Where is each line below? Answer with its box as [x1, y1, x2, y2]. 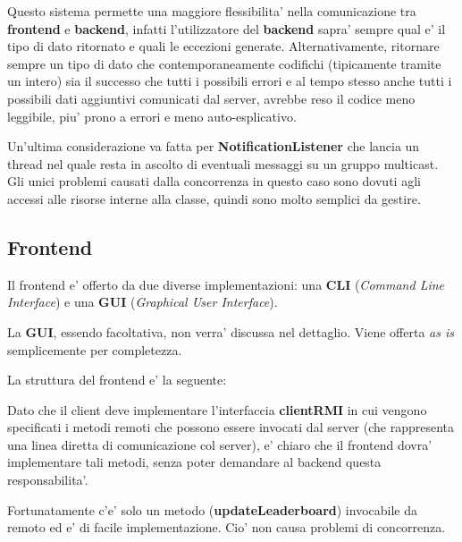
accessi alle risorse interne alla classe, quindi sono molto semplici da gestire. [7, 189, 421, 207]
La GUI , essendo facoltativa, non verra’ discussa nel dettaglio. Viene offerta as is [7, 322, 454, 341]
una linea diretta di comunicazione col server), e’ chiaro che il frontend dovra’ [7, 435, 433, 453]
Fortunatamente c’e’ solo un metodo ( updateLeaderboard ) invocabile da [7, 500, 417, 519]
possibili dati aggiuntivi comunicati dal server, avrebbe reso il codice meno [7, 89, 416, 107]
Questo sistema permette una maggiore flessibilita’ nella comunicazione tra [7, 2, 416, 20]
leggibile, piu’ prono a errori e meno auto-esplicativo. [7, 106, 297, 125]
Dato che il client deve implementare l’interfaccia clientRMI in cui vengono [7, 400, 427, 419]
